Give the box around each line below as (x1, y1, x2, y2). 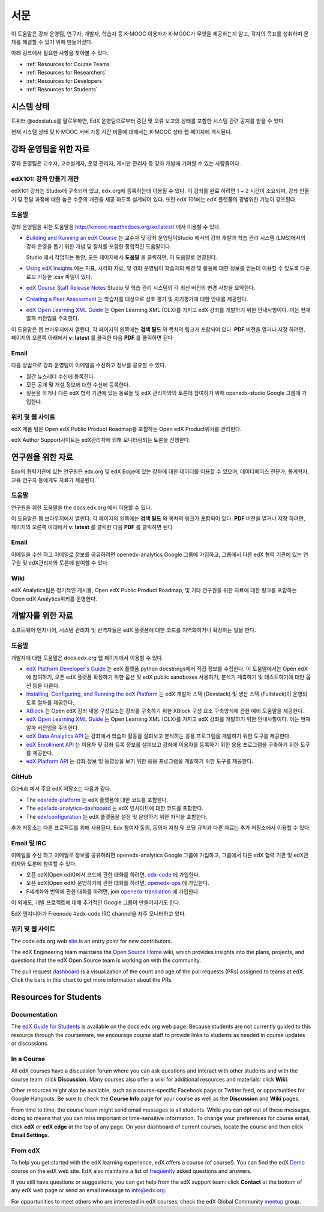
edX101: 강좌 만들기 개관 (11, 174, 79, 183)
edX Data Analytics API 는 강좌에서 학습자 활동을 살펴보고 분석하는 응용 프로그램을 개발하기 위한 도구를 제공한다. (26, 732, 291, 739)
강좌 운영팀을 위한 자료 (11, 144, 90, 154)
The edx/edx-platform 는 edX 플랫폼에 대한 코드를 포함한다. (26, 796, 169, 803)
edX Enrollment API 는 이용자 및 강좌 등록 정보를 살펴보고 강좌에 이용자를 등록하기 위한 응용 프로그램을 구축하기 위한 (26, 741, 299, 748)
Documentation (11, 1010, 58, 1018)
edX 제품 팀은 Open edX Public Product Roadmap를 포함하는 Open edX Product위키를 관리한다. (11, 425, 242, 432)
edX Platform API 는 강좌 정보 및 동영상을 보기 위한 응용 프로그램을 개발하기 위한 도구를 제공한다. (26, 757, 254, 765)
